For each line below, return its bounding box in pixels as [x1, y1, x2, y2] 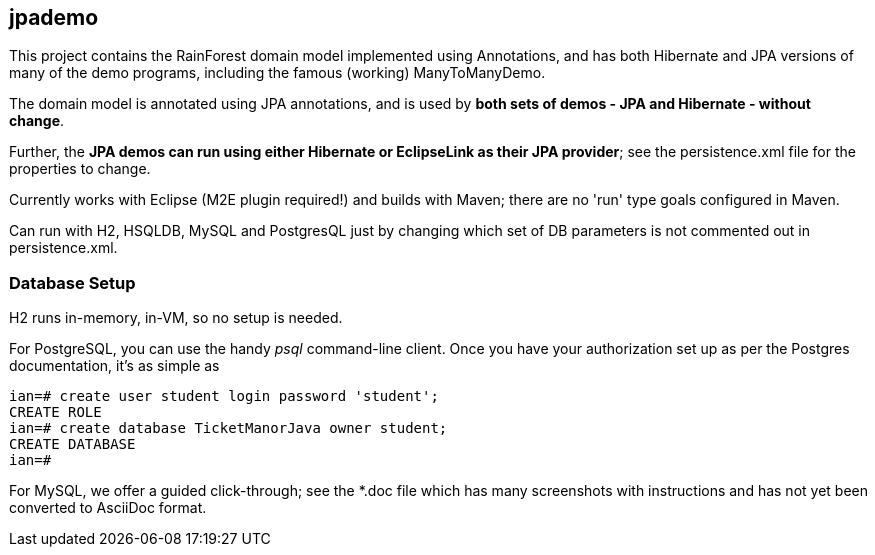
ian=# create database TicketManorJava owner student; [9, 420, 448, 437]
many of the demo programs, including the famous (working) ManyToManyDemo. [9, 64, 546, 82]
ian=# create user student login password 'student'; [9, 388, 439, 405]
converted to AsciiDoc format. [9, 499, 207, 517]
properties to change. [9, 160, 151, 178]
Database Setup [9, 272, 136, 293]
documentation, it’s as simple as [9, 357, 220, 375]
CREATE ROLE [9, 404, 102, 421]
